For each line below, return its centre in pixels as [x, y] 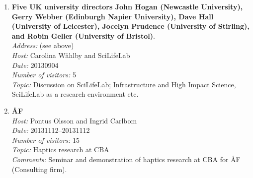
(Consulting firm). [39, 169]
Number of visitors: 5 [44, 75]
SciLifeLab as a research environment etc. [75, 94]
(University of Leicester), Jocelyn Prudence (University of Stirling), [130, 26]
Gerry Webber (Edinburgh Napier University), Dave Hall [113, 16]
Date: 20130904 [35, 65]
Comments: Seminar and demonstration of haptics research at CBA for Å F [126, 159]
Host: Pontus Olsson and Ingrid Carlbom [74, 120]
